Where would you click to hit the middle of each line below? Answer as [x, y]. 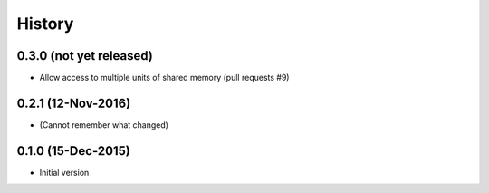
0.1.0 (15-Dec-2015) [73, 151]
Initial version [64, 172]
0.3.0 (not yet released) [85, 56]
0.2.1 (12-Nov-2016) [74, 103]
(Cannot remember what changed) [104, 125]
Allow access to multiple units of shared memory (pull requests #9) [164, 78]
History [45, 24]
